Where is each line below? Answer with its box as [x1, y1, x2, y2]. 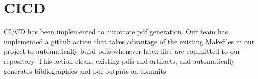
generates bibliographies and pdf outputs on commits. [4, 65, 168, 76]
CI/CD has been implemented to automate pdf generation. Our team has [4, 26, 228, 37]
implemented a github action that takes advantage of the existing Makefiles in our [4, 36, 255, 46]
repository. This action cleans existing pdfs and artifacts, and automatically [4, 55, 235, 66]
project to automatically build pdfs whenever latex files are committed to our [4, 46, 240, 56]
